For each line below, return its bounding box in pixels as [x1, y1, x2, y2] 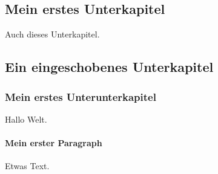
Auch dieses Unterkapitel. [5, 28, 100, 40]
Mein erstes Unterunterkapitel [5, 89, 156, 104]
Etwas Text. [5, 159, 50, 172]
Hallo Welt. [5, 112, 47, 125]
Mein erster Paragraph [5, 136, 102, 149]
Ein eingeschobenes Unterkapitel [5, 57, 214, 76]
